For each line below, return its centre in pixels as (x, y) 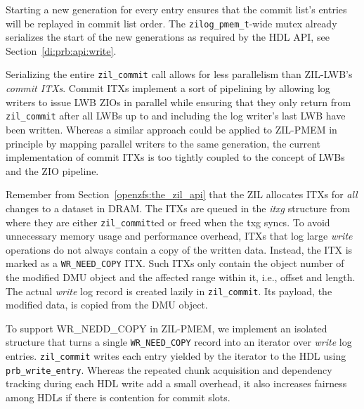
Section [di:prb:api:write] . (61, 50)
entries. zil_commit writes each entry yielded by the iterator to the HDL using (176, 356)
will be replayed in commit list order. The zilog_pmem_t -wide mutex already (171, 23)
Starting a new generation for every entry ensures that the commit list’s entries (176, 9)
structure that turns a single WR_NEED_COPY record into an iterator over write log (179, 342)
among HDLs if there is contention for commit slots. (118, 397)
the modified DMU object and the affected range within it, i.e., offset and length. (181, 277)
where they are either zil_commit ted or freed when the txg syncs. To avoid (168, 222)
